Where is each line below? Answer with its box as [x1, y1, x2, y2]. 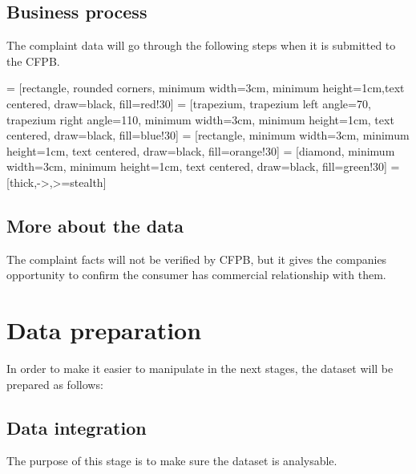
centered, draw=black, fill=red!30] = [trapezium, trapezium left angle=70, [6, 95, 371, 111]
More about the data [6, 213, 184, 237]
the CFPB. [6, 52, 60, 69]
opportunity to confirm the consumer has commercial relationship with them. [6, 266, 386, 283]
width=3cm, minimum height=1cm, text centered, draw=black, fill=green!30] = [6, 158, 400, 175]
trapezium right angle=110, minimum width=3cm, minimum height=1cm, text [6, 111, 394, 128]
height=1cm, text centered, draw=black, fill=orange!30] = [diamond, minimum [6, 142, 395, 159]
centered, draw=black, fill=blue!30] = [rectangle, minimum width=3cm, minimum [6, 127, 410, 144]
